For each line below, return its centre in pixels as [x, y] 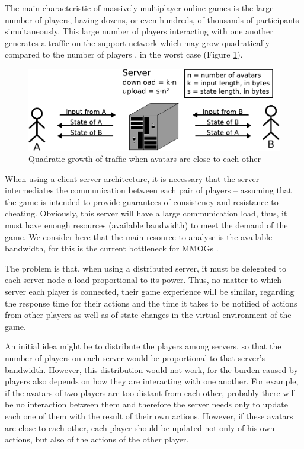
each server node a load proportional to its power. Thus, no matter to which [143, 280]
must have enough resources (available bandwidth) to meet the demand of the [146, 225]
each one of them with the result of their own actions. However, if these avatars [149, 415]
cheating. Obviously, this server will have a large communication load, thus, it [146, 213]
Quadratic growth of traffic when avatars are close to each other [145, 159]
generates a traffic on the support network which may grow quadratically [137, 42]
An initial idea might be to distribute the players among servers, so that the [143, 346]
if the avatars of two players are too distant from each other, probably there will [151, 392]
